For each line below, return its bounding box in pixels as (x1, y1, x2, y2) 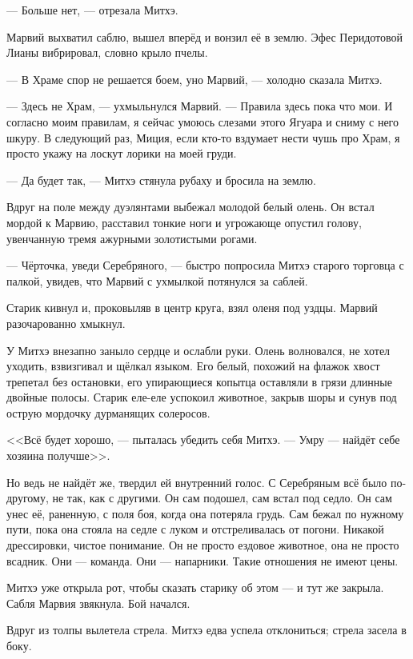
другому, (6, 489, 49, 506)
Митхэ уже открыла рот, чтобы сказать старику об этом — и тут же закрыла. (6, 579, 384, 596)
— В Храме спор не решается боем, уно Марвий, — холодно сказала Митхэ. (6, 70, 383, 87)
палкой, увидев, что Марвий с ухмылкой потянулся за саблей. (6, 272, 308, 289)
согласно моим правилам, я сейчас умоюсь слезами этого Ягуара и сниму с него (6, 113, 399, 130)
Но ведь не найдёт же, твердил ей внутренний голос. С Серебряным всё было (6, 473, 387, 490)
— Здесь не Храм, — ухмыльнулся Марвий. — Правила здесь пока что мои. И (6, 98, 393, 114)
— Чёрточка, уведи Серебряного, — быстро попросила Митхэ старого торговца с (6, 257, 404, 274)
